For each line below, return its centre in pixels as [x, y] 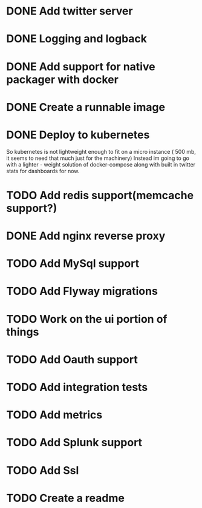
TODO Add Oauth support [72, 359]
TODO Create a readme [66, 498]
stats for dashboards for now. [43, 171]
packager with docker [63, 79]
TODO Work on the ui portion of [87, 319]
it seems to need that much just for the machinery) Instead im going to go [98, 158]
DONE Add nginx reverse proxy [86, 236]
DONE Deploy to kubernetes [78, 135]
